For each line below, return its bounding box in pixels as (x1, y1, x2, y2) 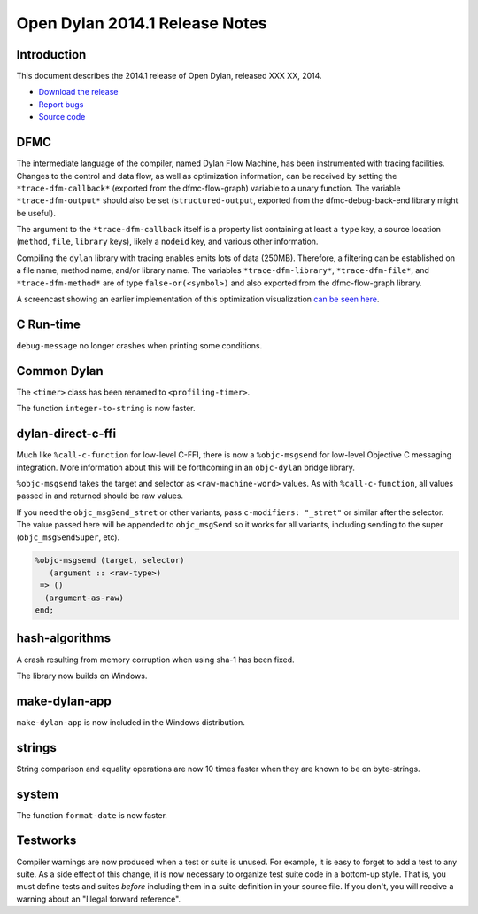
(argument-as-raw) (44, 592, 124, 603)
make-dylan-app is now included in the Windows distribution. (16, 716, 245, 727)
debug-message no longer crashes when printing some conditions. (16, 340, 263, 350)
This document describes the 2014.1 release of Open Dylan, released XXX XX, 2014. (16, 71, 322, 82)
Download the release (38, 87, 119, 98)
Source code (38, 112, 86, 122)
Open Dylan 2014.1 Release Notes (16, 13, 267, 33)
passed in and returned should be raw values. (16, 490, 184, 501)
